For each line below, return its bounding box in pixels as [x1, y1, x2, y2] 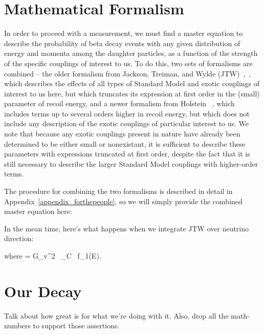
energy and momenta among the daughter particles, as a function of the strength [4, 48, 258, 58]
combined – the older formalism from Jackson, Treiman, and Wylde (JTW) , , [4, 68, 251, 78]
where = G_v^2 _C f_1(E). [4, 250, 101, 261]
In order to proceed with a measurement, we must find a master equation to [4, 28, 243, 38]
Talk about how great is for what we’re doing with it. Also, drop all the [4, 310, 229, 321]
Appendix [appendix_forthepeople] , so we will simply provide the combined [4, 195, 243, 206]
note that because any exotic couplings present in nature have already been [4, 128, 240, 139]
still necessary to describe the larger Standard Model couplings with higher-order [4, 158, 258, 169]
